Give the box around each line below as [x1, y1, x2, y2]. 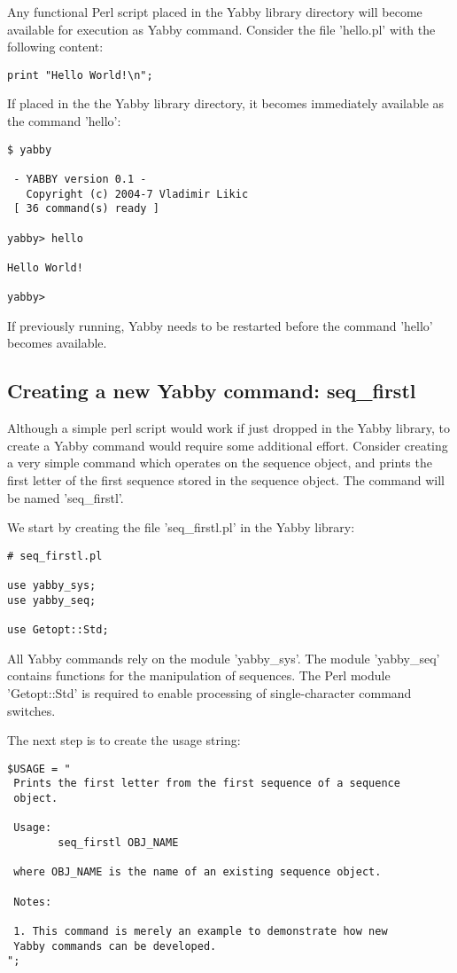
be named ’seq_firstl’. [7, 488, 124, 506]
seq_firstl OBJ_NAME [58, 836, 179, 849]
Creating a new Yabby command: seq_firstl [7, 377, 416, 404]
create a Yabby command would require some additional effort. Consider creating [7, 435, 448, 454]
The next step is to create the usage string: [7, 731, 241, 749]
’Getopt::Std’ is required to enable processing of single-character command [7, 683, 412, 702]
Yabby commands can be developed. [13, 939, 217, 953]
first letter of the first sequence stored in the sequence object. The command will [7, 471, 445, 490]
